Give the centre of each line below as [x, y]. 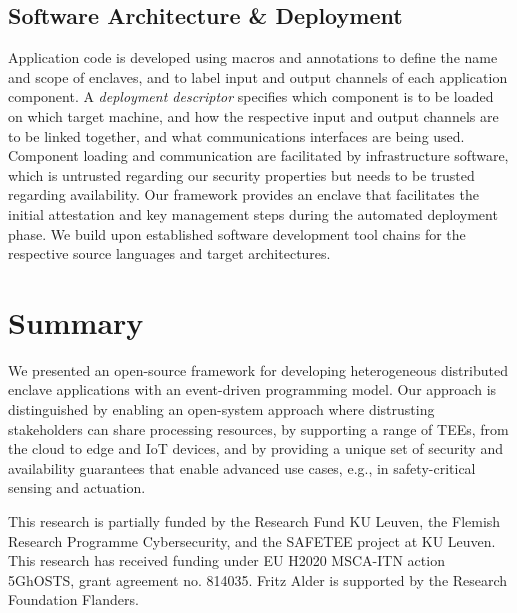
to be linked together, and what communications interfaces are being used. [236, 135]
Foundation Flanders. [73, 599]
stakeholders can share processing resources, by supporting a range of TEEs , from [258, 428]
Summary [76, 321]
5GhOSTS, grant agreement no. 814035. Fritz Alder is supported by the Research [258, 579]
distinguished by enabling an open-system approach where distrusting [221, 409]
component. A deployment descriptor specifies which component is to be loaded [251, 96]
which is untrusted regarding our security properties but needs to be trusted [241, 174]
